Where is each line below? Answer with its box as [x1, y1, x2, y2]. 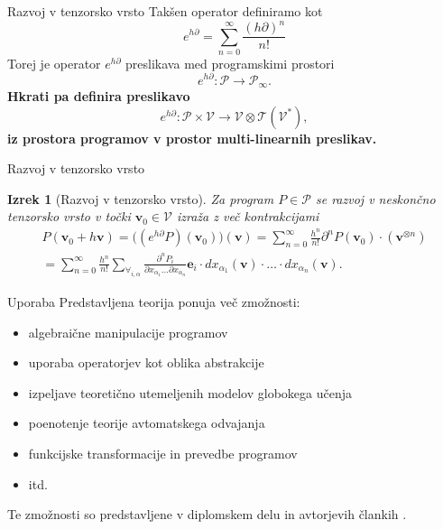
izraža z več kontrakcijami [176, 207, 319, 226]
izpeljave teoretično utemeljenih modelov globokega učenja [28, 383, 352, 402]
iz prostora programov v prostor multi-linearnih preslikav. [7, 128, 377, 147]
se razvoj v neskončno [315, 189, 436, 208]
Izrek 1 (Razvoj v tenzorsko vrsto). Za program [7, 189, 274, 208]
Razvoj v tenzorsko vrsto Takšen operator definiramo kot [7, 2, 323, 20]
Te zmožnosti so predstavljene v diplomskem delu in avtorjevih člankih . [7, 505, 407, 524]
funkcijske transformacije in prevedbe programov [28, 444, 298, 463]
